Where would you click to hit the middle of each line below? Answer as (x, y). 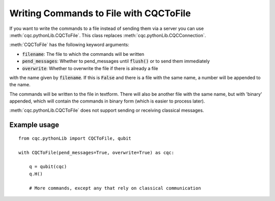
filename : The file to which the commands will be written (83, 54)
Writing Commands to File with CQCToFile (100, 13)
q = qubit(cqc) (48, 167)
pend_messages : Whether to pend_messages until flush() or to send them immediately (116, 61)
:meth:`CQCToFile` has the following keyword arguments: (69, 45)
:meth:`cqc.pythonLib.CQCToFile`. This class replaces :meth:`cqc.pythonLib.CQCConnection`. (108, 35)
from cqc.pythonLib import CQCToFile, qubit (75, 138)
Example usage (34, 125)
